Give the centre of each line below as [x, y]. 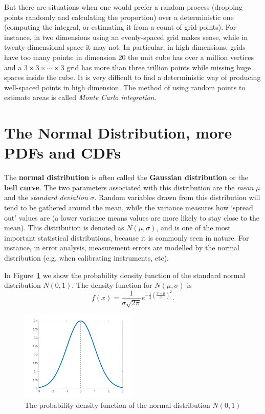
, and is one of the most [193, 228]
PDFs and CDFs [63, 153]
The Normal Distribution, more [118, 133]
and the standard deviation [46, 197]
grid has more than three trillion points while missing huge [159, 67]
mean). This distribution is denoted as [64, 228]
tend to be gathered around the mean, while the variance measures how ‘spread [129, 208]
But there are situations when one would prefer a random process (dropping [123, 7]
